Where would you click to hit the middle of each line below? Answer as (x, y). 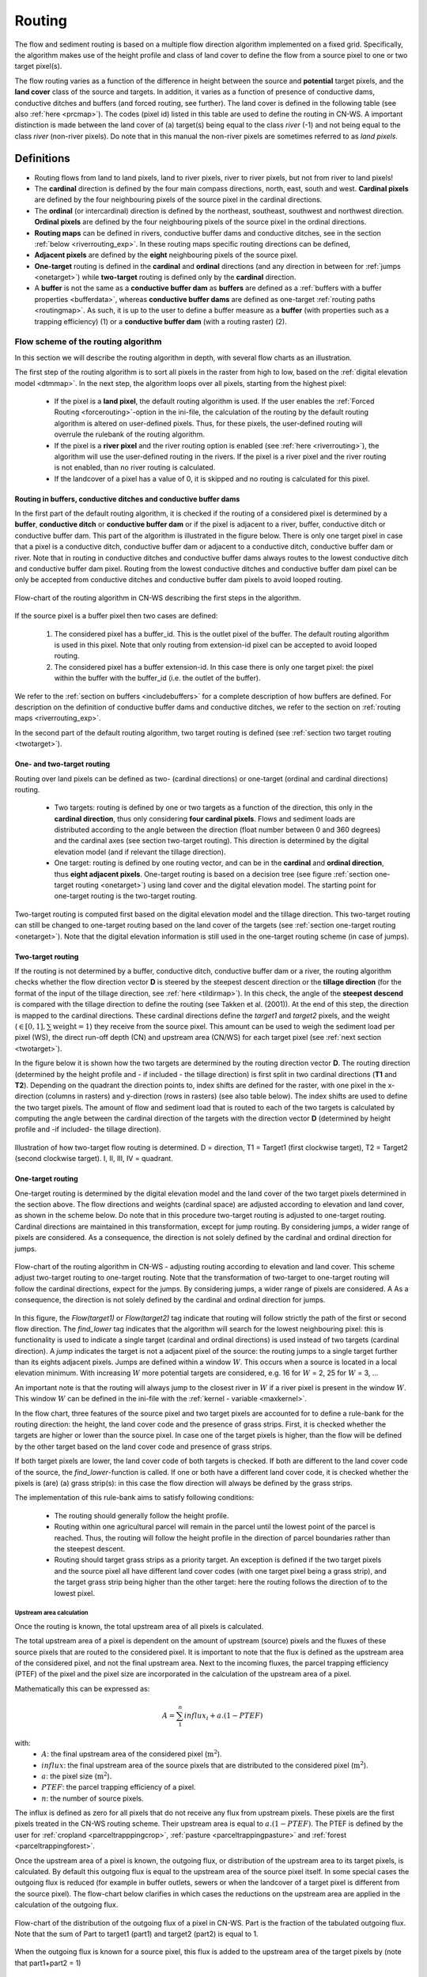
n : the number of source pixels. (93, 1798)
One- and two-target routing (62, 764)
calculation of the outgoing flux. (66, 1905)
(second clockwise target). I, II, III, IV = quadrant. (94, 1159)
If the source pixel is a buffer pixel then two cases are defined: (116, 616)
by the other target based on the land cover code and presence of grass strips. (143, 1446)
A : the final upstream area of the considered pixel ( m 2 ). (132, 1754)
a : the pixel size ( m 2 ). (77, 1776)
